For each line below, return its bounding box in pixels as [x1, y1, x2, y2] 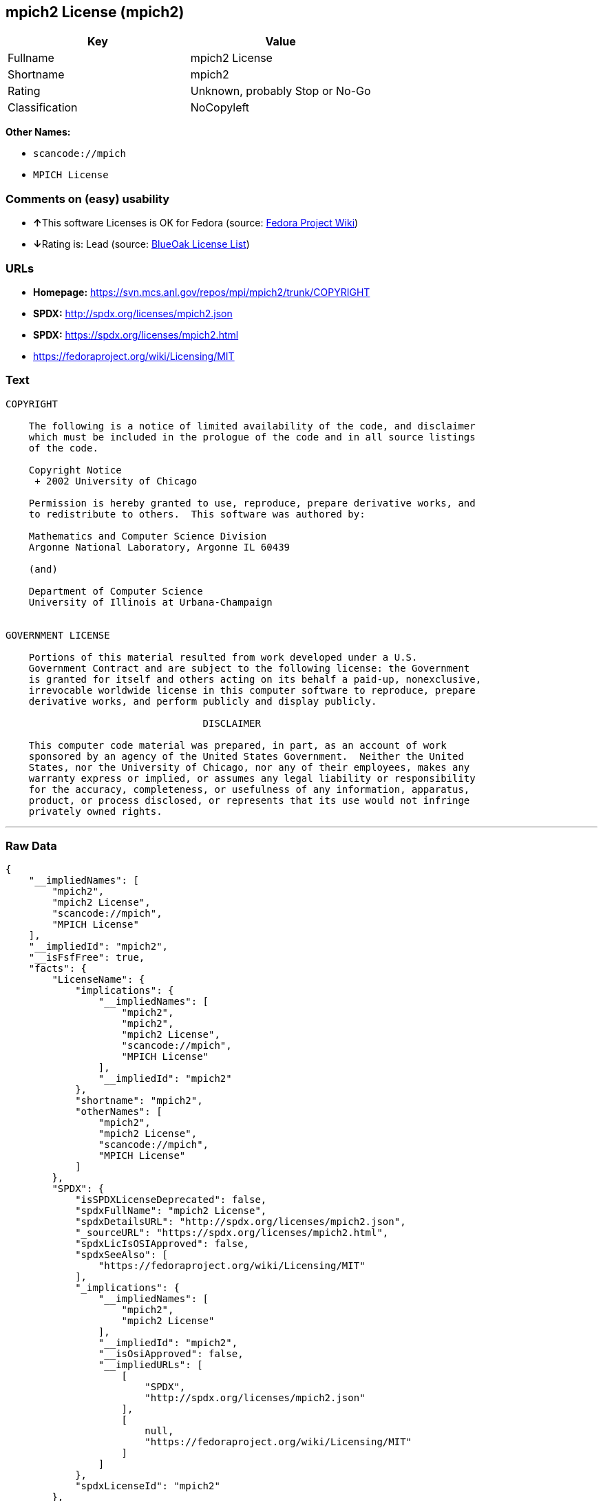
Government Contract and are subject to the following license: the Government [28, 662, 470, 674]
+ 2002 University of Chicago [34, 475, 198, 487]
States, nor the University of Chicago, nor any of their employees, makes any [28, 761, 470, 773]
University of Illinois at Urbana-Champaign [28, 596, 273, 608]
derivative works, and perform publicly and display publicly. [28, 695, 377, 707]
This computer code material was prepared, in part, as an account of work [28, 739, 447, 751]
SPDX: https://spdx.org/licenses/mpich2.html [33, 328, 239, 341]
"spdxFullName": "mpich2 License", [75, 1205, 267, 1217]
